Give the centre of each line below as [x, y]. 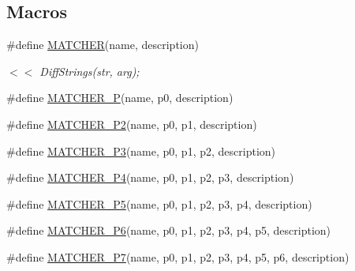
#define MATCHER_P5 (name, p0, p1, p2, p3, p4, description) [159, 203]
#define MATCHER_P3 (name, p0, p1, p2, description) [141, 151]
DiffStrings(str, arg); [90, 71]
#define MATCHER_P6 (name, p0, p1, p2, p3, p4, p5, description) [169, 230]
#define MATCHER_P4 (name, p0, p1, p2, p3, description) [150, 177]
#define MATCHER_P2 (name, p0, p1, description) [132, 124]
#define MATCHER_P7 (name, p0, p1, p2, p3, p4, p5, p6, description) [178, 256]
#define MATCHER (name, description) [103, 45]
